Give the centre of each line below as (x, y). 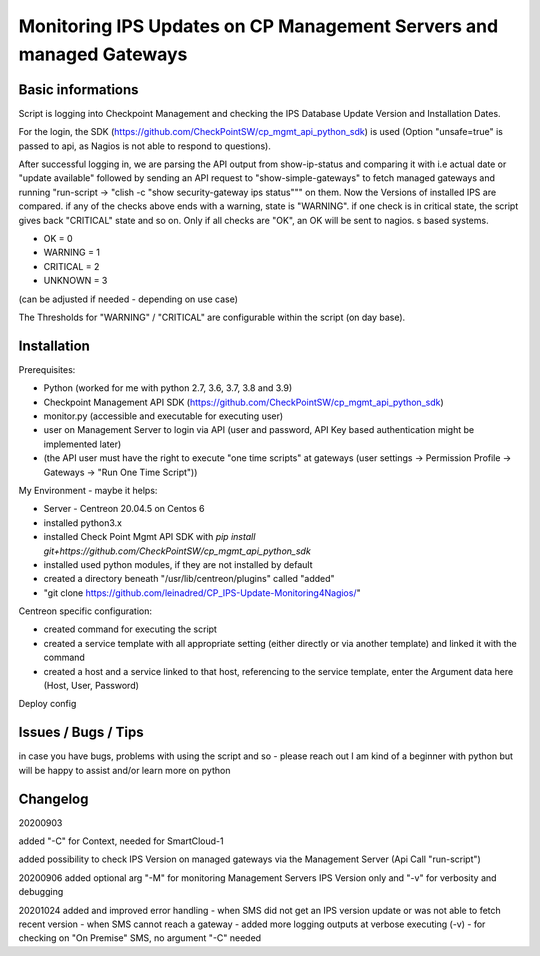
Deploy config (47, 704)
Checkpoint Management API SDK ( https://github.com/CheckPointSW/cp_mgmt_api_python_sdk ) (243, 402)
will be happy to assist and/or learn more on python (124, 770)
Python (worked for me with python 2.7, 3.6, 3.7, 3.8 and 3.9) (168, 388)
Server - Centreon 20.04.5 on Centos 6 (124, 509)
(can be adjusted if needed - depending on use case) (128, 299)
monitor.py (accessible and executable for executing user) (163, 416)
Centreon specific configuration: (85, 611)
